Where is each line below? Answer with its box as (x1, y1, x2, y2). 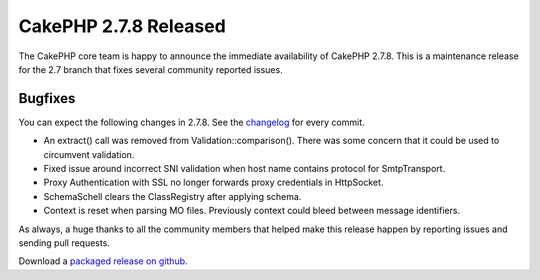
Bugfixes (18, 90, 76, 107)
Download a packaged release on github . (18, 255, 189, 267)
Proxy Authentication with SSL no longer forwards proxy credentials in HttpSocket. (43, 176, 384, 189)
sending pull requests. (18, 236, 110, 249)
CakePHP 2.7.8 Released (18, 15, 227, 37)
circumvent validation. (43, 148, 135, 160)
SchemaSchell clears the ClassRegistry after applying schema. (43, 190, 302, 202)
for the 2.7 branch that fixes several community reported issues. (18, 63, 284, 75)
